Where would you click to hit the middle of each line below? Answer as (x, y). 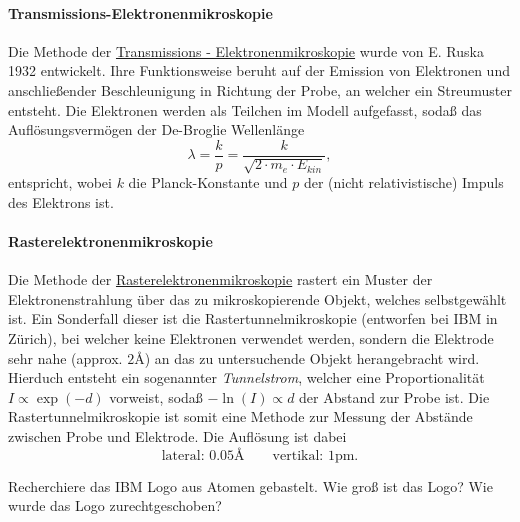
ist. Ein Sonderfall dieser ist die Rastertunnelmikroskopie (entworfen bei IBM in (253, 318)
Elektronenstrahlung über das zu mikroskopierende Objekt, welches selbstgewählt (257, 298)
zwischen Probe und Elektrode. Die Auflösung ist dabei (177, 435)
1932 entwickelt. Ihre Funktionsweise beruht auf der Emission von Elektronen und (259, 70)
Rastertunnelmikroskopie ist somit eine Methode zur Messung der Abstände (240, 416)
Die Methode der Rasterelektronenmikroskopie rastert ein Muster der (220, 279)
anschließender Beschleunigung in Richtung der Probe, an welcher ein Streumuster (260, 89)
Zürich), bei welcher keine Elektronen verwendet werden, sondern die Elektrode (251, 337)
